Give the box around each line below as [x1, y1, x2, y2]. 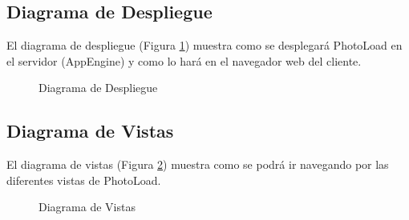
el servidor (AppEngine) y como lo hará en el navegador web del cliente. [6, 52, 362, 69]
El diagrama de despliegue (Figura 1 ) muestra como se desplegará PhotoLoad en [6, 37, 403, 54]
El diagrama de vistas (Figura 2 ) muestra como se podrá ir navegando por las [6, 156, 389, 173]
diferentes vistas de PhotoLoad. [6, 171, 161, 188]
